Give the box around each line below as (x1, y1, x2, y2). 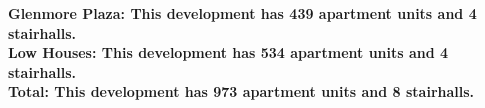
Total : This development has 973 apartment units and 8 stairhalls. (8, 81, 475, 102)
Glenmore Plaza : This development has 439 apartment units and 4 (8, 3, 477, 23)
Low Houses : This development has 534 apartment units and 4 (8, 42, 449, 63)
